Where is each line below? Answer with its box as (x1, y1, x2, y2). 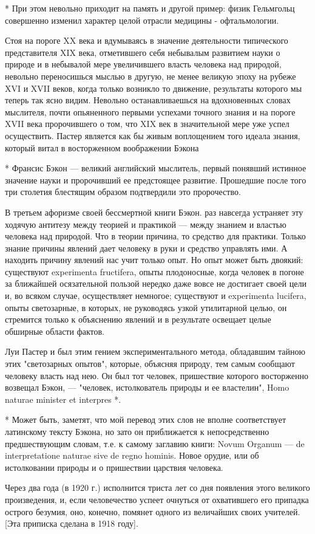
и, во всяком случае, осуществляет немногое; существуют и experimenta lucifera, (5, 289, 307, 302)
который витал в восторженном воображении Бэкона (5, 141, 199, 154)
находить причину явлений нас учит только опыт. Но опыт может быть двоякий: (5, 253, 303, 266)
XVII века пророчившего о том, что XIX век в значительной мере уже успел (5, 117, 290, 130)
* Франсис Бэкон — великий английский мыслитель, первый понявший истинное (5, 162, 307, 174)
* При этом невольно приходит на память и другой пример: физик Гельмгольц (5, 2, 295, 14)
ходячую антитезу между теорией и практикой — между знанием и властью (5, 217, 286, 230)
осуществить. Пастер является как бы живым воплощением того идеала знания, (5, 129, 300, 142)
